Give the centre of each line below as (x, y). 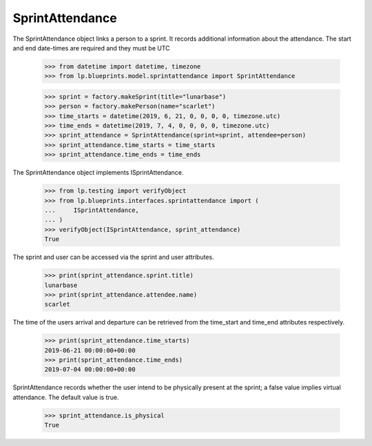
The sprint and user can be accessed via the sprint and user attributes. (113, 257)
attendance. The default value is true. (66, 397)
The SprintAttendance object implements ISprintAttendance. (98, 173)
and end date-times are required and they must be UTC (91, 48)
